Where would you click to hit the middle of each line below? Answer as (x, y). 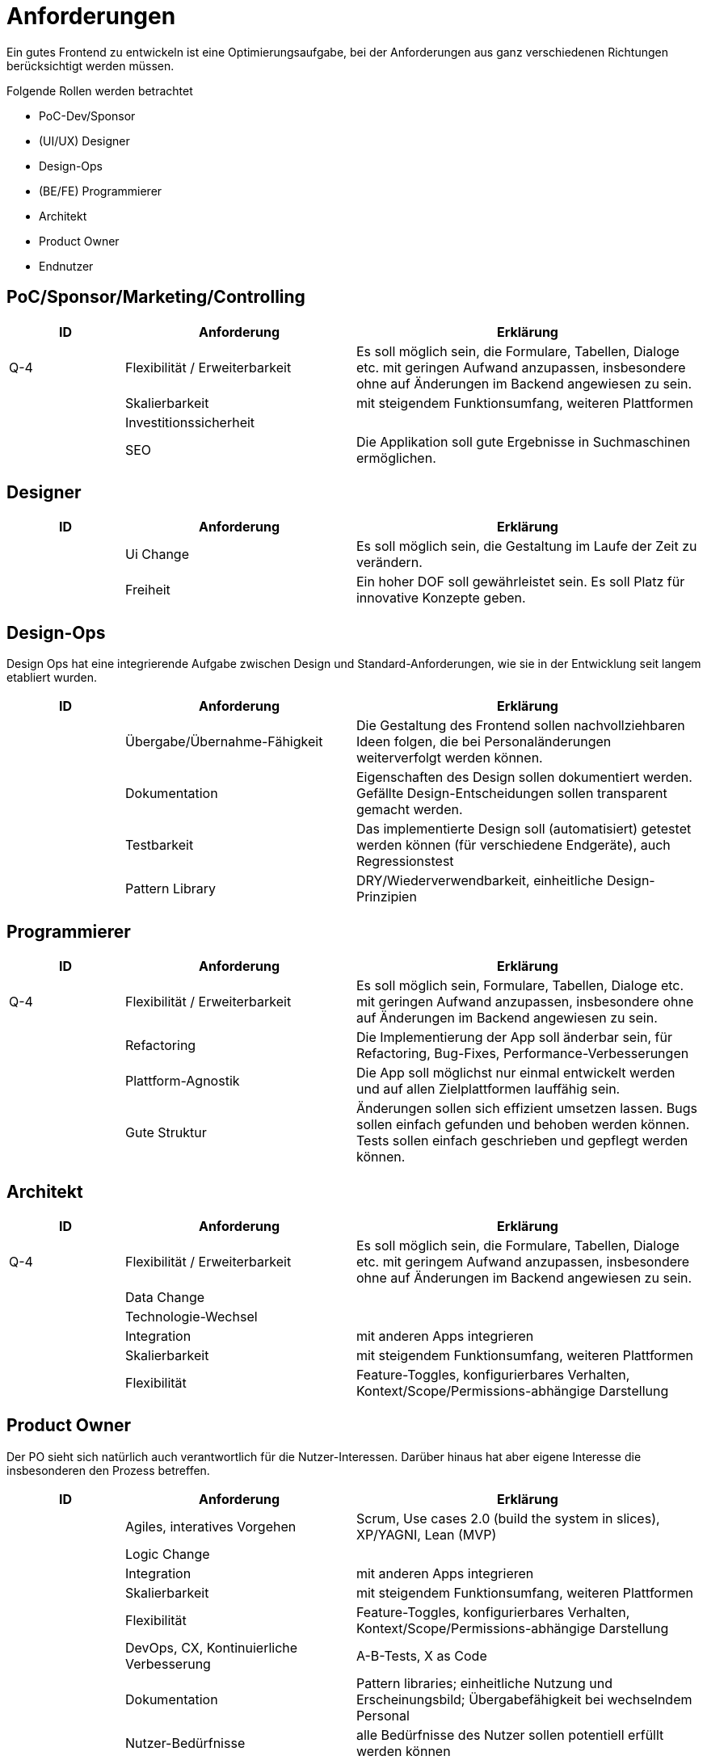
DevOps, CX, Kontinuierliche (211, 1647)
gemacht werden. (409, 810)
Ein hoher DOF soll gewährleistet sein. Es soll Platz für (520, 582)
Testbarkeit (159, 845)
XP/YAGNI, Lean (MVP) (426, 1534)
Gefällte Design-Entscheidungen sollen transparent (511, 794)
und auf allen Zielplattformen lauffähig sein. (488, 1089)
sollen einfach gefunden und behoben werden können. (523, 1125)
